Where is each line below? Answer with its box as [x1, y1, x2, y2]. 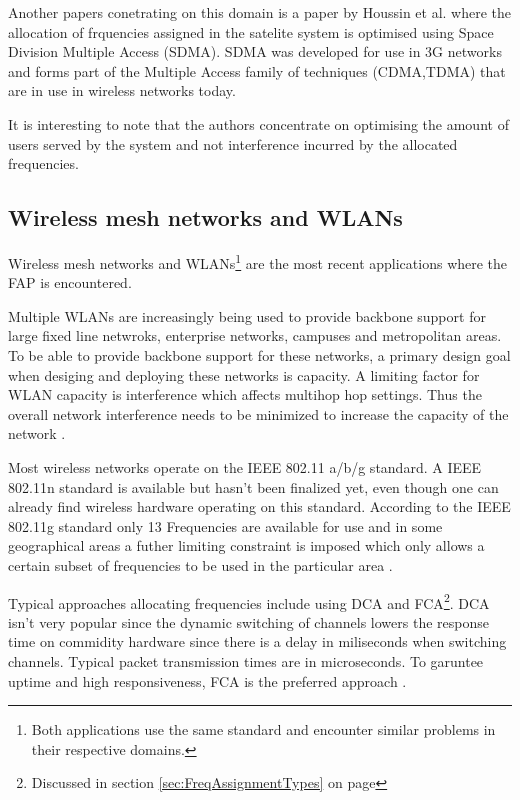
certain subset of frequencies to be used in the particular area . [8, 554, 393, 575]
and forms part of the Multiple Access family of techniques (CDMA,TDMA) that [8, 60, 506, 81]
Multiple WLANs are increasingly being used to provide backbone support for [8, 305, 486, 326]
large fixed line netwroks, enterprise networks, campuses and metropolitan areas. [8, 325, 502, 346]
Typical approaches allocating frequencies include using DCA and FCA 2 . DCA [8, 589, 490, 613]
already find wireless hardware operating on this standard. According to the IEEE [8, 496, 511, 517]
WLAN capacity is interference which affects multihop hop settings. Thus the [8, 384, 482, 405]
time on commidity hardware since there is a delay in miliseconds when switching [8, 631, 507, 652]
